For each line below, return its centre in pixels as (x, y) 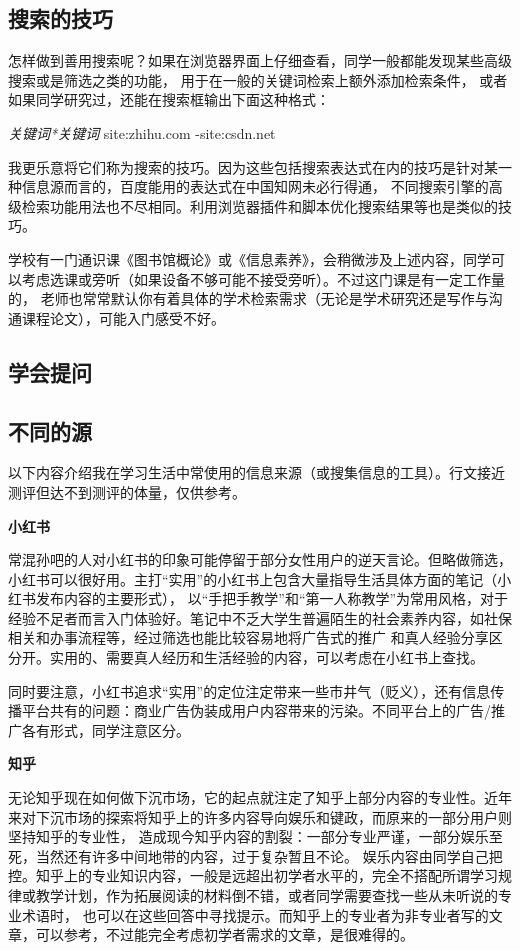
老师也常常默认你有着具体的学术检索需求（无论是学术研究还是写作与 (264, 298)
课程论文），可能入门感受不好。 (123, 317)
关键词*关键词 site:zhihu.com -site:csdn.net (142, 132)
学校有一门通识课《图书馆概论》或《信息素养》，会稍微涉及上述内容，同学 (249, 258)
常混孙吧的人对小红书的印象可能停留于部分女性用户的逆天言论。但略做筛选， (260, 559)
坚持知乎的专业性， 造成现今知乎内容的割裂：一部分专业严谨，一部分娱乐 (248, 836)
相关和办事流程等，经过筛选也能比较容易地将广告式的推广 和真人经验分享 (248, 637)
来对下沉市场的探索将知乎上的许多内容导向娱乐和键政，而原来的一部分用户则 (260, 816)
